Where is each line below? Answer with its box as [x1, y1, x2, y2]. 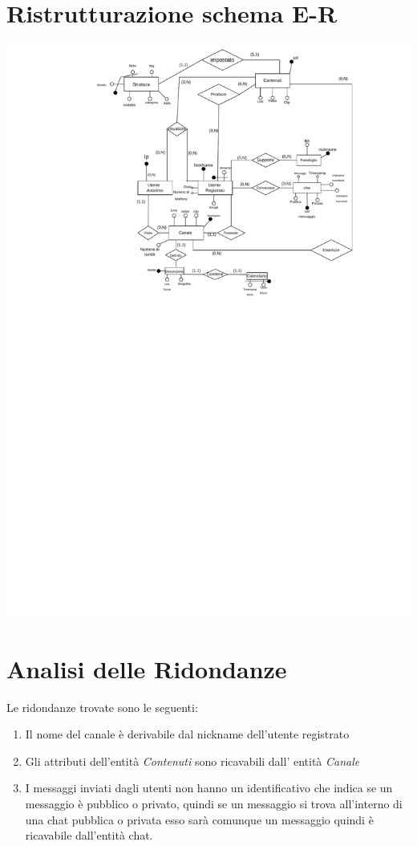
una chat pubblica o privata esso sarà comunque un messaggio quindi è [25, 811, 374, 828]
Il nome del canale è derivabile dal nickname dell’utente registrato [25, 726, 350, 742]
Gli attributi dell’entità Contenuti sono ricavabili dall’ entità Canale [25, 752, 360, 769]
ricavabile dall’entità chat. [25, 827, 153, 844]
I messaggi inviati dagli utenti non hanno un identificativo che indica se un [25, 779, 393, 796]
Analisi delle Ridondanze [6, 652, 287, 685]
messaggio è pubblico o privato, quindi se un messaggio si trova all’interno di [25, 795, 403, 812]
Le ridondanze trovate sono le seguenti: [6, 698, 198, 715]
